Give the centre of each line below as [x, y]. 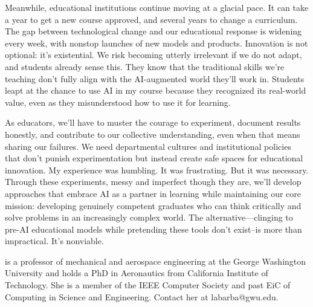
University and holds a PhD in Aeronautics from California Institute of [137, 273]
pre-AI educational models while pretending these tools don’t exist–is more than [153, 229]
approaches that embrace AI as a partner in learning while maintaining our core [153, 193]
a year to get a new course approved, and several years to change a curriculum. [151, 19]
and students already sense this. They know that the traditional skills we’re [145, 66]
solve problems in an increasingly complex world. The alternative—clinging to [149, 217]
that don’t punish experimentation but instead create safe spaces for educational [154, 158]
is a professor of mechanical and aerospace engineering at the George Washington [156, 261]
